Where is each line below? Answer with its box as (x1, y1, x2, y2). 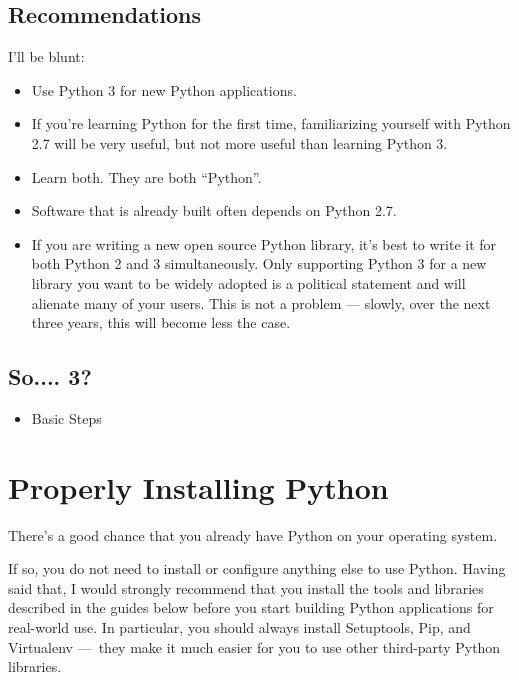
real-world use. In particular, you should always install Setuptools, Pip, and (8, 617, 471, 638)
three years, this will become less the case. (31, 312, 291, 333)
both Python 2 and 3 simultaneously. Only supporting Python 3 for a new (31, 253, 487, 274)
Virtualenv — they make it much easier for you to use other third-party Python (8, 636, 501, 657)
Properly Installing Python (8, 466, 389, 507)
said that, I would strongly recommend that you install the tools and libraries (8, 577, 484, 598)
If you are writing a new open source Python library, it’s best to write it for (31, 233, 497, 254)
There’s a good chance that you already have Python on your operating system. (8, 524, 498, 545)
